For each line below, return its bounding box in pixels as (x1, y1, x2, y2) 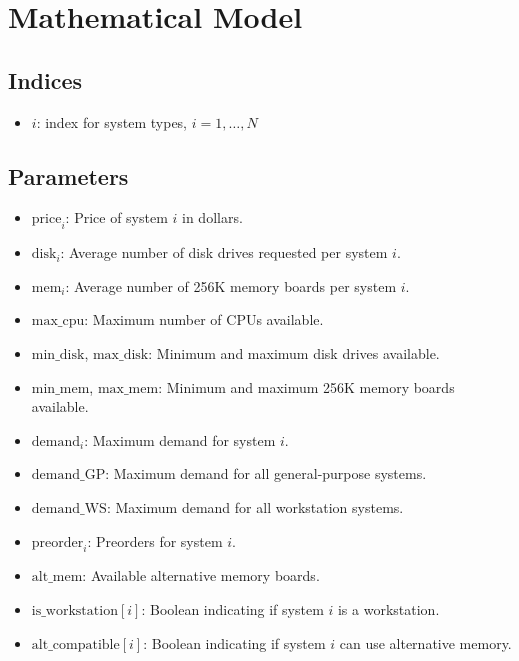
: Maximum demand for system (84, 429, 276, 450)
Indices (8, 64, 83, 95)
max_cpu (31, 314, 85, 329)
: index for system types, (36, 111, 188, 132)
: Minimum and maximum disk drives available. (148, 342, 440, 363)
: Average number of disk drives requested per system (60, 242, 388, 263)
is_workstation (31, 603, 118, 618)
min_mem (31, 381, 90, 396)
